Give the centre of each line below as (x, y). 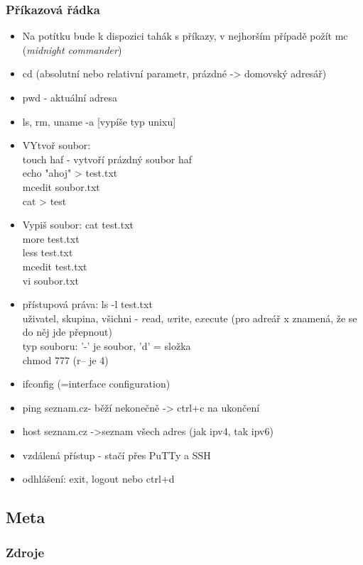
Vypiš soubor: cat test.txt (78, 225)
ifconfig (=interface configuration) (96, 384)
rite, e (187, 318)
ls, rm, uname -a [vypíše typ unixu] (99, 121)
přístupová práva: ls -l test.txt (87, 304)
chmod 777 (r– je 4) (65, 360)
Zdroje (25, 552)
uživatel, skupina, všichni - (80, 318)
